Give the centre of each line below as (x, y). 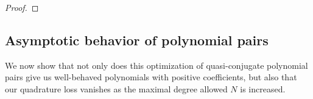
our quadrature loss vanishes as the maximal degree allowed (116, 88)
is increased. (263, 88)
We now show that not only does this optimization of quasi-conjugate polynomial (156, 65)
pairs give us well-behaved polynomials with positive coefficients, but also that (151, 77)
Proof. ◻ (22, 7)
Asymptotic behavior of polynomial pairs (137, 40)
